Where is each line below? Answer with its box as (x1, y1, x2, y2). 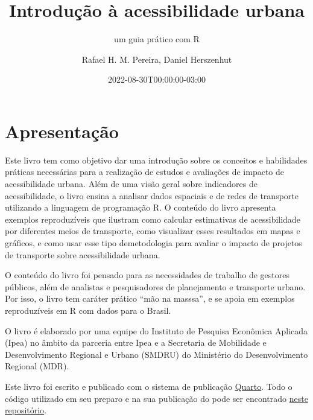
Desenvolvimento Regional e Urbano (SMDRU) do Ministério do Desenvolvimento (5, 348, 308, 360)
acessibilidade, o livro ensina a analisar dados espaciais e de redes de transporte (5, 189, 299, 202)
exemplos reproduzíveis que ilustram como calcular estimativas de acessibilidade (5, 212, 300, 225)
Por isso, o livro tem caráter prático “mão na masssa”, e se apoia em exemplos (5, 292, 295, 305)
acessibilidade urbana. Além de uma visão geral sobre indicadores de (5, 177, 258, 190)
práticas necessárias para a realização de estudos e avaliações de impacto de (5, 165, 284, 178)
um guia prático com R (114, 33, 200, 45)
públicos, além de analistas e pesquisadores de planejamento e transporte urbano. (5, 280, 306, 293)
